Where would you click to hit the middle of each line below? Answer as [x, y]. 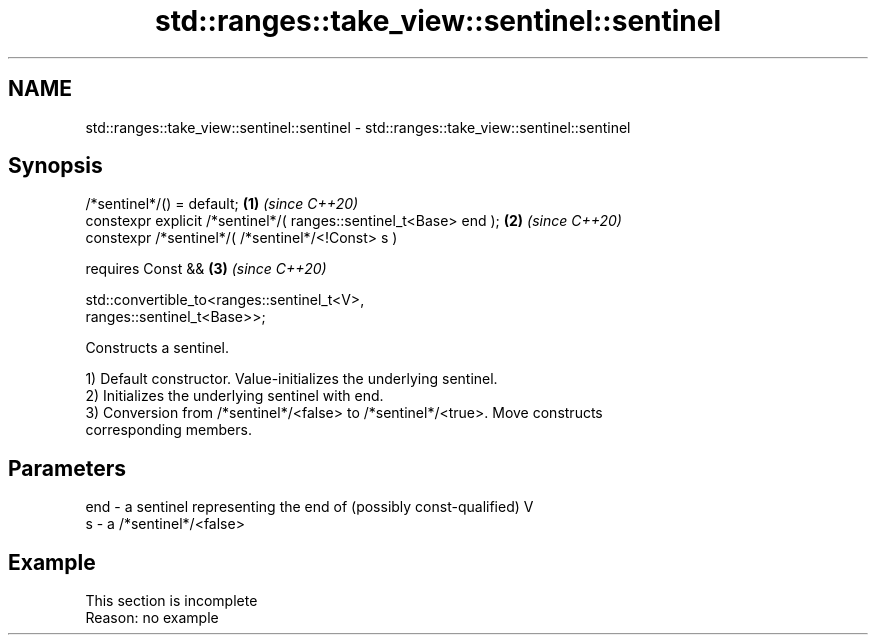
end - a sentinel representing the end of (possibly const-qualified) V [309, 507]
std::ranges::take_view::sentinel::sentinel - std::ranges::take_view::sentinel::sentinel [358, 127]
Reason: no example [152, 618]
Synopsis [55, 166]
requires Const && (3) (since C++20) [206, 269]
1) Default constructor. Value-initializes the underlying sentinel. [291, 379]
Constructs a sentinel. [157, 348]
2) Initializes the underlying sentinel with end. [234, 396]
